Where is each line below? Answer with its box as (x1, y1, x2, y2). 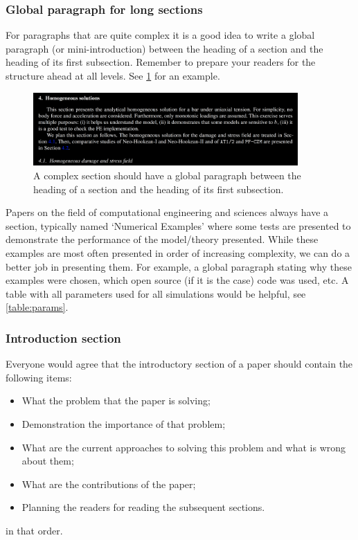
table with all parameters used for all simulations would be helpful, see (6, 286, 306, 300)
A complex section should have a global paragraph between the (33, 168, 301, 183)
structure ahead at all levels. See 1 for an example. (6, 69, 220, 82)
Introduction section (6, 329, 121, 346)
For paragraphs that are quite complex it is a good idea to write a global (6, 28, 315, 42)
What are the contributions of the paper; (21, 476, 196, 491)
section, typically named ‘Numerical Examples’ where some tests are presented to (6, 218, 351, 233)
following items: (6, 370, 72, 384)
